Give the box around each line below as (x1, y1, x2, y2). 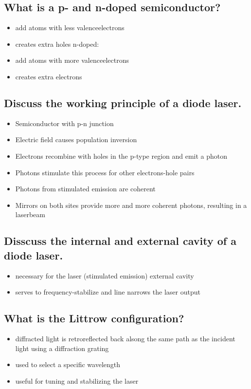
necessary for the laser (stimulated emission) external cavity (15, 270, 194, 280)
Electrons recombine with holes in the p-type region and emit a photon (15, 150, 228, 161)
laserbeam (15, 209, 45, 220)
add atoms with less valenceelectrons (15, 22, 125, 33)
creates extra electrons (15, 71, 82, 81)
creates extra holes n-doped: (15, 38, 99, 49)
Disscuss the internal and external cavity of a (4, 233, 236, 248)
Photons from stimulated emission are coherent (15, 184, 156, 194)
